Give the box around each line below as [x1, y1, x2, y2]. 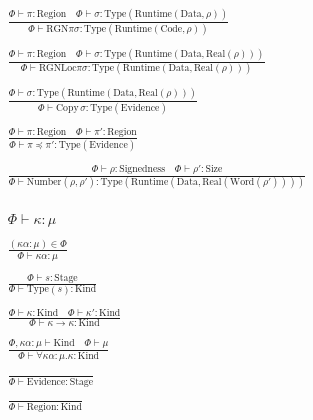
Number [26, 177, 62, 188]
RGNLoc [38, 63, 77, 74]
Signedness [119, 163, 166, 174]
